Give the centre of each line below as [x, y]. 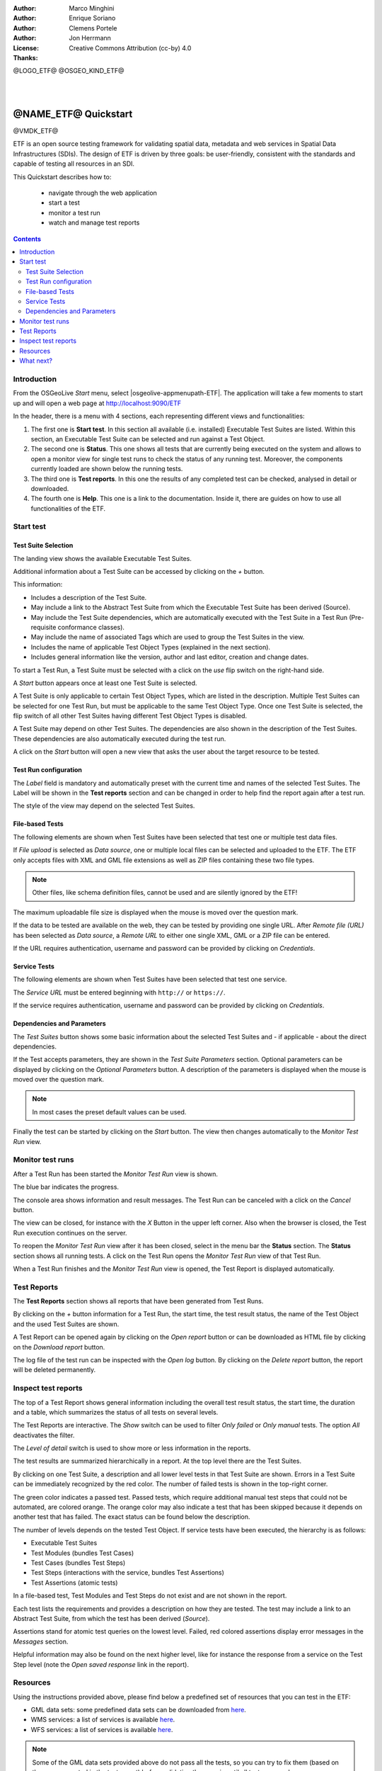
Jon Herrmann [90, 38]
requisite [44, 627]
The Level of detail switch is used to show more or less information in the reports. [132, 1448]
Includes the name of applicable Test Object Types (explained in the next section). [151, 647]
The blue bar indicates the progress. [66, 1187]
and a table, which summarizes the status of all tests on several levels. [116, 1412]
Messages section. [41, 1641]
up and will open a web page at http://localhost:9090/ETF [97, 403]
